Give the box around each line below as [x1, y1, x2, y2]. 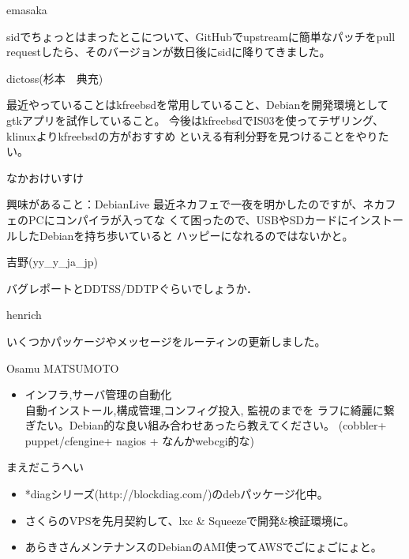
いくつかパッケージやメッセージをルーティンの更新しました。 [6, 332, 326, 349]
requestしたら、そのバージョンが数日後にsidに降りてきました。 [6, 43, 331, 60]
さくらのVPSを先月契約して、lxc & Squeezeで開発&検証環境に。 [24, 512, 355, 528]
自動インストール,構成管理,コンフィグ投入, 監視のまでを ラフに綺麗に [24, 401, 384, 418]
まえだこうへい [6, 459, 84, 475]
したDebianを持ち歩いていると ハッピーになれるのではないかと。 [17, 227, 354, 243]
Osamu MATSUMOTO [6, 359, 119, 376]
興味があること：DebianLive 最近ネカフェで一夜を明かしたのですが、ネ [6, 196, 374, 212]
